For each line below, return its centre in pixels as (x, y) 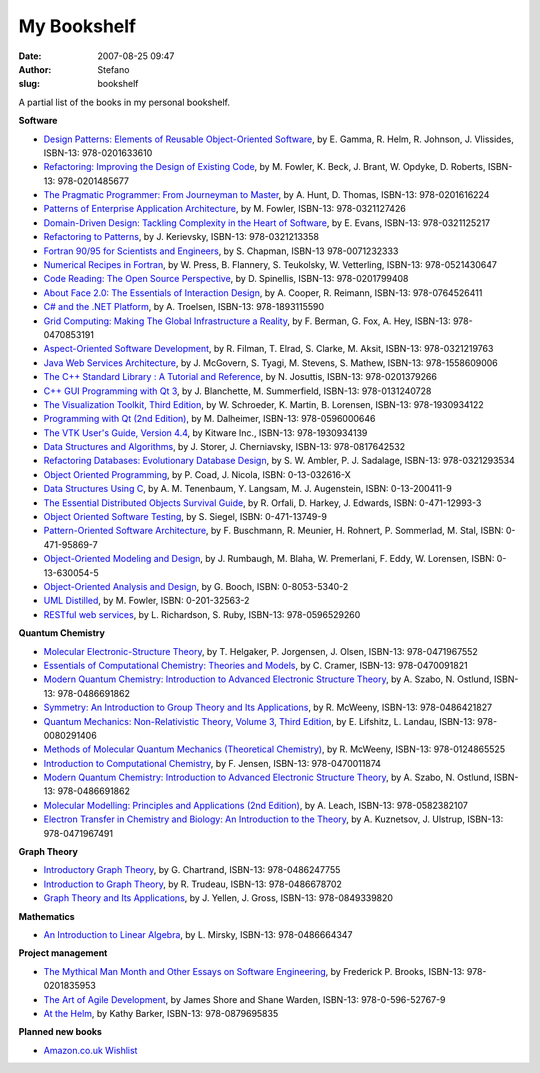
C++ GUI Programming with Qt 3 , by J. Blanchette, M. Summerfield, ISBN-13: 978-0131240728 (237, 391)
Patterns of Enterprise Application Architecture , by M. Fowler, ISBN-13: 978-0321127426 (225, 209)
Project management (63, 953)
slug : (29, 84)
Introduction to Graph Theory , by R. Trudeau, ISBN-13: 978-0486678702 (192, 884)
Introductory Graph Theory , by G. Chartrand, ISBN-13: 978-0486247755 (192, 870)
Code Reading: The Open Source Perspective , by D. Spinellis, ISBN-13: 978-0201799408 (226, 279)
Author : (35, 69)
